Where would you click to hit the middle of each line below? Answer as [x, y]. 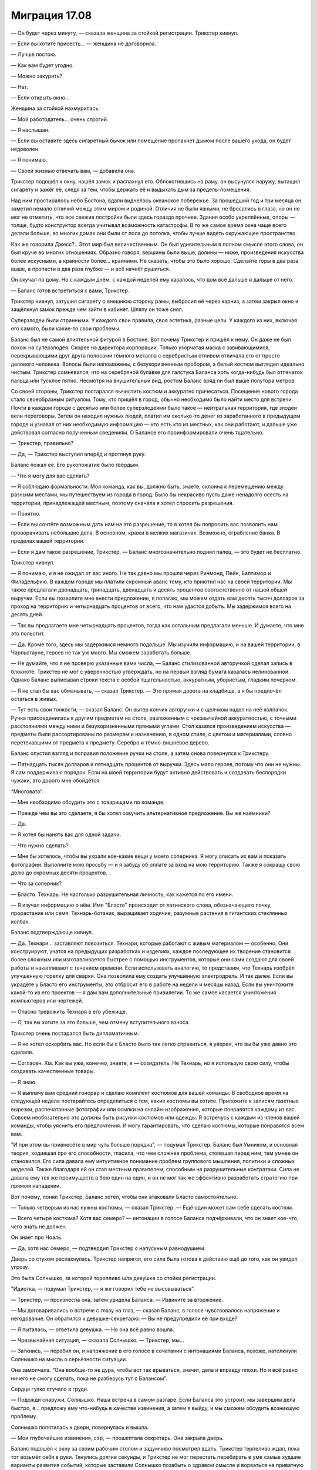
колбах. [21, 921]
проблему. [24, 1416]
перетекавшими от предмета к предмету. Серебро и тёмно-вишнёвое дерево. [110, 742]
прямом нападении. [36, 1186]
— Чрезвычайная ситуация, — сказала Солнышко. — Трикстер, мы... [97, 1340]
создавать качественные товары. [53, 1071]
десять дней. [27, 614]
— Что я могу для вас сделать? [50, 476]
